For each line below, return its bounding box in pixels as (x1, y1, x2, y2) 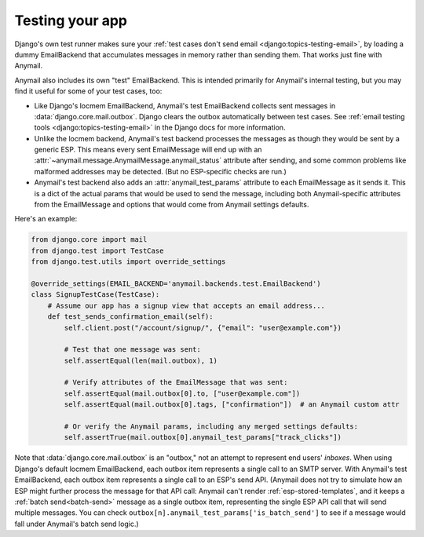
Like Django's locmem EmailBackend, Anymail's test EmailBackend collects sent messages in (34, 100, 336, 110)
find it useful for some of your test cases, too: (14, 86, 163, 96)
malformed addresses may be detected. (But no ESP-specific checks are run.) (34, 166, 287, 176)
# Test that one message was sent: (64, 345, 202, 354)
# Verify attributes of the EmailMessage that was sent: (64, 378, 288, 387)
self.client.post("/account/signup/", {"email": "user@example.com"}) (64, 323, 342, 332)
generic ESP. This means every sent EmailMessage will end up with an (34, 145, 262, 155)
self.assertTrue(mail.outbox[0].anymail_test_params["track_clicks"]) (64, 433, 342, 442)
